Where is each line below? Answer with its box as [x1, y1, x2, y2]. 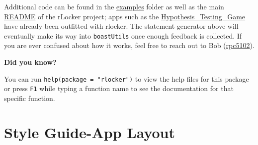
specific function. [4, 93, 55, 103]
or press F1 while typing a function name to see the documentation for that [4, 83, 234, 94]
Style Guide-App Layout [4, 122, 175, 142]
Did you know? [4, 57, 57, 67]
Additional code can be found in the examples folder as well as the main [4, 1, 224, 11]
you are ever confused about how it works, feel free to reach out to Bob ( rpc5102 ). [4, 40, 255, 50]
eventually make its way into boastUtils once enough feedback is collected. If [4, 30, 242, 41]
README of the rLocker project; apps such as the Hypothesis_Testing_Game [4, 11, 246, 21]
